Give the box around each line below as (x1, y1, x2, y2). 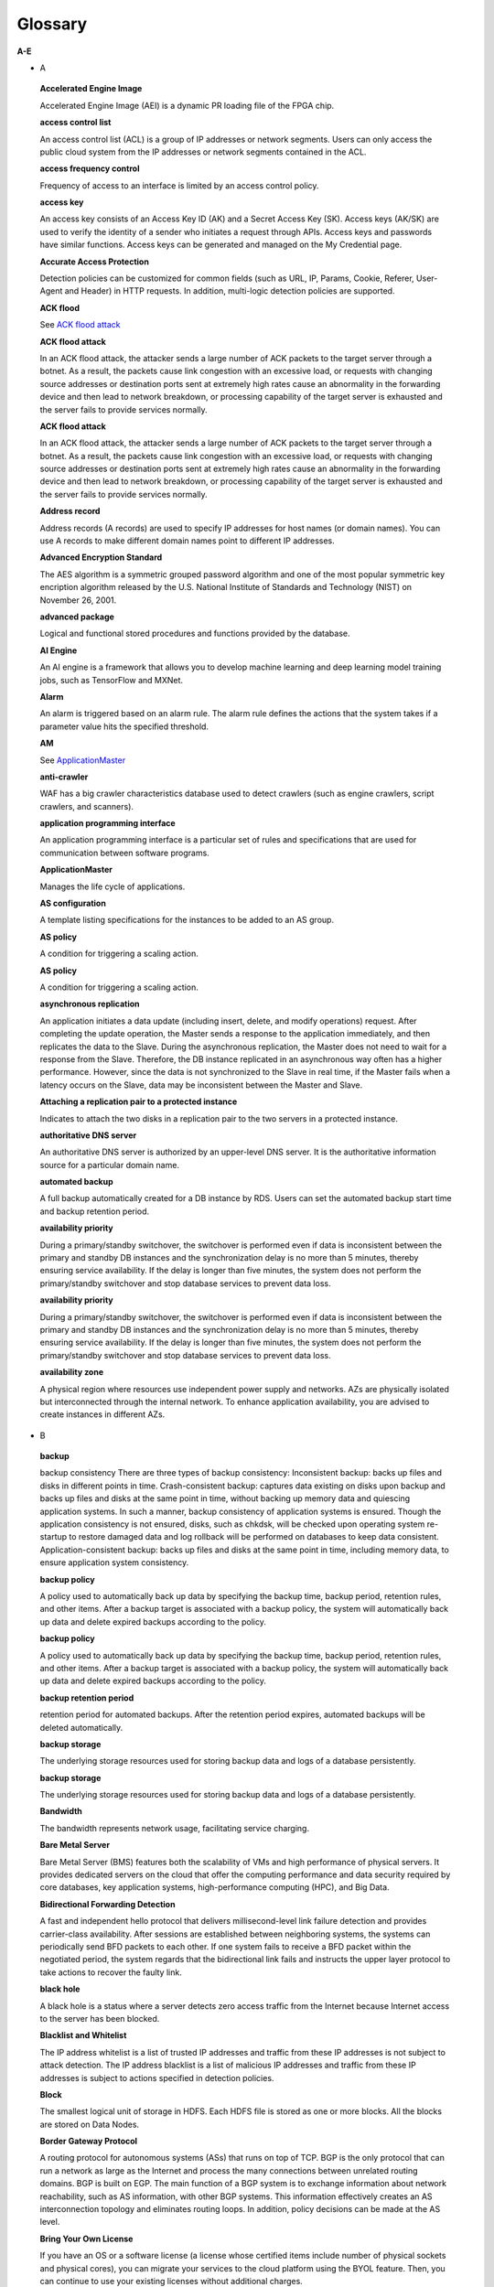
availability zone (39, 1367, 104, 1378)
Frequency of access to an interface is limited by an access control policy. (39, 179, 319, 191)
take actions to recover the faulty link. (39, 1967, 182, 1978)
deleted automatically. (39, 1722, 123, 1733)
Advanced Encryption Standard (39, 552, 163, 563)
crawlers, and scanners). (39, 800, 134, 811)
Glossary (16, 14, 88, 34)
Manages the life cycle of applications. (39, 881, 186, 892)
